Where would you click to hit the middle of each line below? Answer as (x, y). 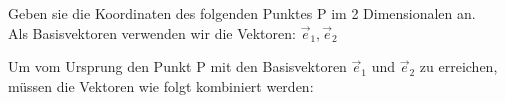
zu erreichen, (458, 66)
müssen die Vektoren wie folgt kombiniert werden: (161, 85)
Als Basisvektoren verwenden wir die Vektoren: (152, 32)
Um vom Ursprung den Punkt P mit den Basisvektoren (177, 66)
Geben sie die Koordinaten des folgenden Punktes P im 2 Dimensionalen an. (242, 13)
